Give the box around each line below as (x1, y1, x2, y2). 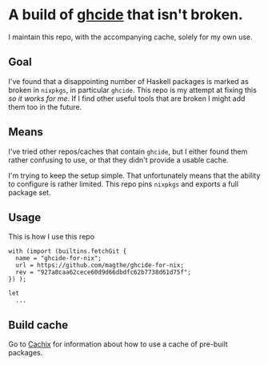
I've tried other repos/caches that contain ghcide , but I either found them (8, 146, 248, 156)
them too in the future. (8, 102, 82, 111)
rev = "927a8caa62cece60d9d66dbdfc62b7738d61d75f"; (15, 268, 192, 277)
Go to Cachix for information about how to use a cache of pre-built (8, 339, 228, 349)
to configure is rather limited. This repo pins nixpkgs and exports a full (8, 178, 238, 189)
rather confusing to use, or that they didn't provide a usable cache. (8, 154, 230, 165)
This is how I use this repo (8, 232, 94, 242)
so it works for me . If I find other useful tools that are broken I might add (8, 94, 246, 103)
